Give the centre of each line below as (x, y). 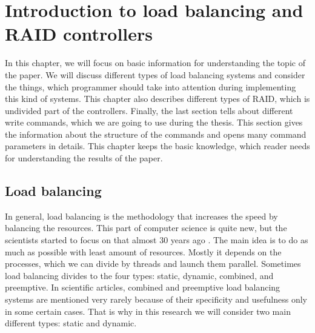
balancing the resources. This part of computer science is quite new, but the (146, 228)
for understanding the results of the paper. (84, 158)
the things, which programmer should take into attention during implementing (151, 86)
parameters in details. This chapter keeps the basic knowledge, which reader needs (157, 146)
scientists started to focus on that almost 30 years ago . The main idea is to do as (157, 240)
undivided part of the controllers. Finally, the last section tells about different (149, 110)
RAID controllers (79, 34)
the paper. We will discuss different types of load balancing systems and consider (155, 74)
